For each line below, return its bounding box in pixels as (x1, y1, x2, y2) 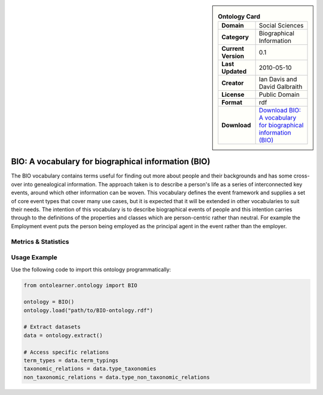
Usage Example (11, 253, 57, 262)
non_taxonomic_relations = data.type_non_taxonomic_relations (23, 373, 210, 381)
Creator (221, 79, 244, 87)
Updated (221, 68, 247, 76)
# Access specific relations (23, 348, 109, 356)
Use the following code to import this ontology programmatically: (11, 266, 172, 273)
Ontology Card (218, 13, 260, 21)
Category (221, 33, 249, 41)
